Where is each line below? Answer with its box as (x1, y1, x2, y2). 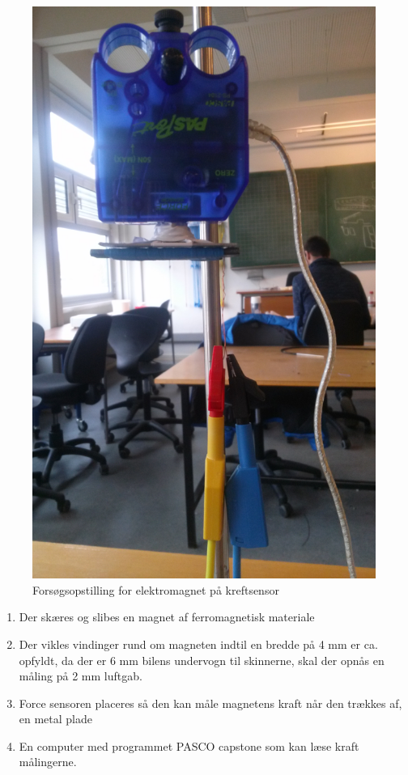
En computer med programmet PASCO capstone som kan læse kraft (19, 737, 359, 754)
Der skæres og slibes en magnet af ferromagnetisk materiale (19, 608, 315, 625)
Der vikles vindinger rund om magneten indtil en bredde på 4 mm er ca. (19, 635, 378, 652)
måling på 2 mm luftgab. (19, 667, 142, 684)
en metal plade (19, 710, 93, 727)
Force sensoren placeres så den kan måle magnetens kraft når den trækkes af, (19, 694, 402, 711)
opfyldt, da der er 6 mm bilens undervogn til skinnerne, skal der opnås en (19, 651, 385, 668)
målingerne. (19, 753, 77, 770)
